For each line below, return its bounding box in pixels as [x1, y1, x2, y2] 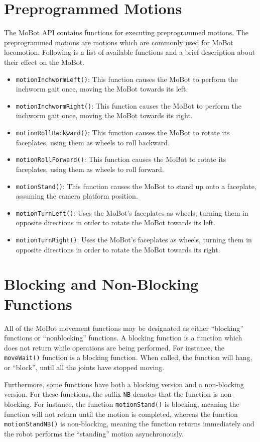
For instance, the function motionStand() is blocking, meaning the [34, 398, 239, 409]
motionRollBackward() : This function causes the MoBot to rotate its [16, 127, 230, 137]
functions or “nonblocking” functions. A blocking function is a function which [4, 332, 242, 343]
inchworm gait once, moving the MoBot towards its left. [16, 83, 188, 94]
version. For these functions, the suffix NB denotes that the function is [4, 389, 218, 399]
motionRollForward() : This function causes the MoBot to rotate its [16, 154, 226, 164]
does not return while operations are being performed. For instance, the [4, 342, 225, 352]
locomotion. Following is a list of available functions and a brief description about [4, 47, 255, 57]
